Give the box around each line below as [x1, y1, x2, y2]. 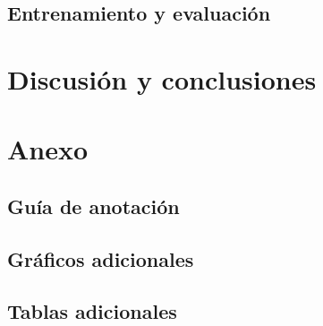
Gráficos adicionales [7, 244, 194, 272]
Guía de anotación [7, 192, 180, 219]
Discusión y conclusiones [7, 60, 317, 97]
